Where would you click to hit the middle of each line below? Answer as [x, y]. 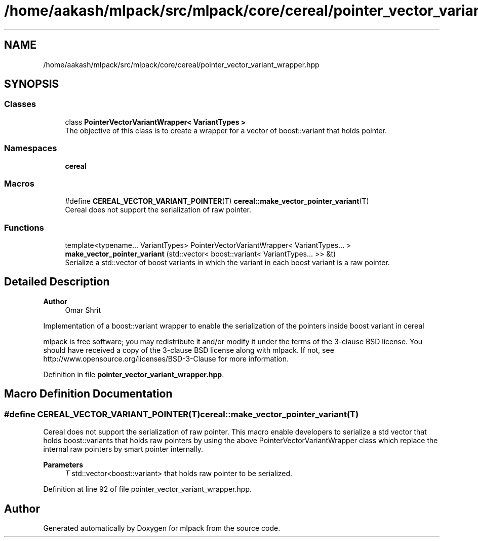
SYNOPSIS [32, 84]
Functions [24, 227]
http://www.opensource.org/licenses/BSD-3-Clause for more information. [166, 358]
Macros [19, 183]
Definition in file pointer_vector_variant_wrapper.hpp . [134, 374]
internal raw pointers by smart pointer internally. [123, 449]
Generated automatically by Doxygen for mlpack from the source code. [162, 528]
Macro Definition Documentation [88, 394]
